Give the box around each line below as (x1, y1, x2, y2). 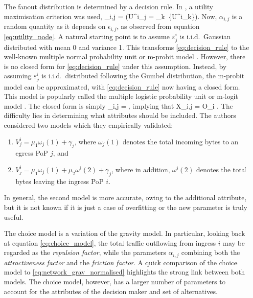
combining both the (181, 247, 240, 257)
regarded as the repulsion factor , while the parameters (4, 247, 166, 257)
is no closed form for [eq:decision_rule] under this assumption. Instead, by (4, 61, 227, 71)
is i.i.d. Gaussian (180, 31, 231, 41)
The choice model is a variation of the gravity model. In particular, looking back (4, 228, 245, 238)
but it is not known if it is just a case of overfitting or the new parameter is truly (4, 202, 248, 212)
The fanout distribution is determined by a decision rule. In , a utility (4, 1, 213, 11)
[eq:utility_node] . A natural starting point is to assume (4, 31, 170, 41)
